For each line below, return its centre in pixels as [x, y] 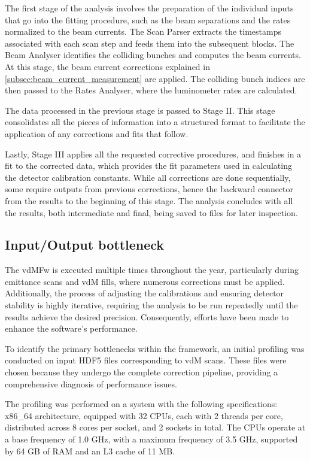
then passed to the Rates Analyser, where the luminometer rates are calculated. [151, 90]
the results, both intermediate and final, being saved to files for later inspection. [151, 212]
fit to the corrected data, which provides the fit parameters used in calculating [148, 166]
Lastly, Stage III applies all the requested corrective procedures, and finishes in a [153, 154]
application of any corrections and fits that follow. [97, 133]
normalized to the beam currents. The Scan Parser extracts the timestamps [143, 31]
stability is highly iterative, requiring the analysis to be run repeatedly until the [151, 305]
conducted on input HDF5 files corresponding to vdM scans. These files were [146, 360]
